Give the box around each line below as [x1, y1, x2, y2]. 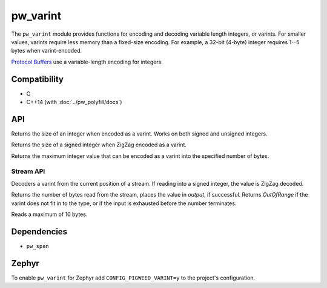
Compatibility [11, 74, 64, 84]
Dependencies [11, 226, 68, 237]
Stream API [11, 167, 45, 175]
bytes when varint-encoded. [11, 47, 82, 54]
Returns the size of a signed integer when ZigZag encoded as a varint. [11, 141, 187, 148]
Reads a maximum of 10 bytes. [11, 211, 88, 218]
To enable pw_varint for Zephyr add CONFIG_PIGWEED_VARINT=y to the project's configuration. [11, 274, 256, 281]
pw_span [26, 243, 50, 249]
